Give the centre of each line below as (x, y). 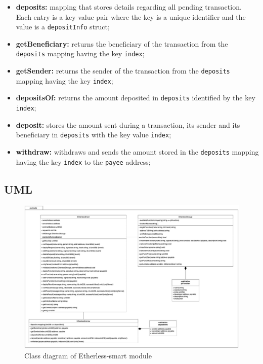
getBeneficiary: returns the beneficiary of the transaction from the (122, 43)
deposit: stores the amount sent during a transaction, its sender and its (128, 124)
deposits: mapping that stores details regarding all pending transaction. (129, 7)
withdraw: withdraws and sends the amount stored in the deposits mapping (137, 151)
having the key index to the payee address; (83, 161)
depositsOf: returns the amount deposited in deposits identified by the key (136, 98)
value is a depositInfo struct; (63, 27)
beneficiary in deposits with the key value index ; (94, 135)
